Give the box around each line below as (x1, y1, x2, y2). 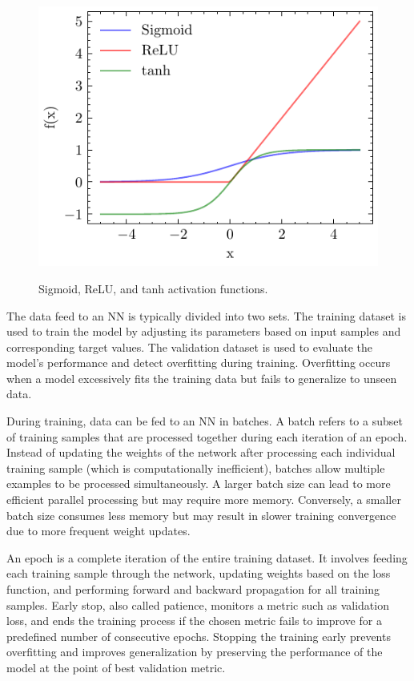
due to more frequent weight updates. (6, 522, 191, 539)
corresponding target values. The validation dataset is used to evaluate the (6, 338, 373, 355)
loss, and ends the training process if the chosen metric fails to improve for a (6, 612, 382, 629)
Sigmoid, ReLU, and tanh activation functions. (38, 280, 268, 296)
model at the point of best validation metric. (6, 659, 226, 675)
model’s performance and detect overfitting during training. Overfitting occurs (6, 354, 391, 371)
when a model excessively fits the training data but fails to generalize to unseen (6, 369, 397, 386)
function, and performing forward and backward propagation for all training (6, 581, 380, 598)
